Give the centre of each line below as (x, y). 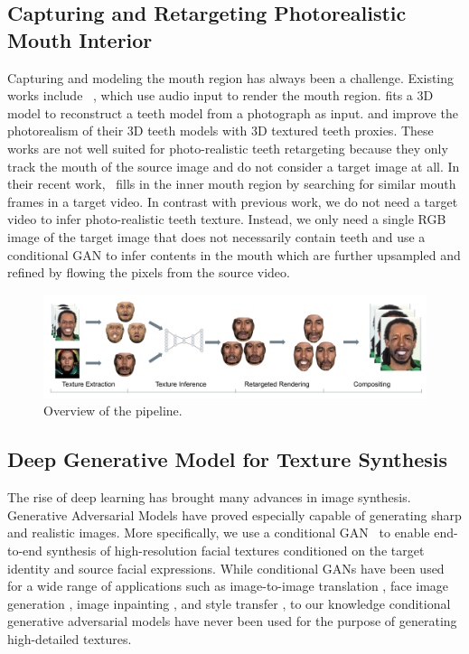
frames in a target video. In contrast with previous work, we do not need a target (233, 201)
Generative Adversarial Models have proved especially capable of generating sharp (234, 514)
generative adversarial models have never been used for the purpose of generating (232, 621)
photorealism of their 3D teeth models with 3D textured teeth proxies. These (220, 131)
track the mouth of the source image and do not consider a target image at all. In (234, 166)
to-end (25, 550)
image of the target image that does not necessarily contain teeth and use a (216, 236)
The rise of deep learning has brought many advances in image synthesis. (209, 497)
